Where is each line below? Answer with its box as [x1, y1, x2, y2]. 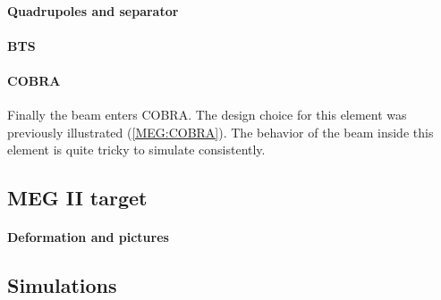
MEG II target [7, 184, 148, 212]
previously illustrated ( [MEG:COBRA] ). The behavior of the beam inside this [7, 122, 434, 141]
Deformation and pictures [7, 228, 169, 246]
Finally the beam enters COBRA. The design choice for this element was [7, 105, 407, 124]
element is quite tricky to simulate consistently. [7, 140, 266, 159]
